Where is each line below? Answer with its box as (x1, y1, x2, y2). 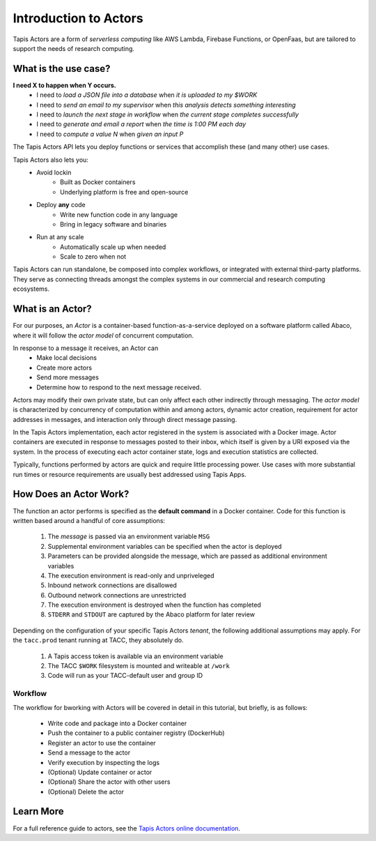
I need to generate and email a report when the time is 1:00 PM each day (36, 120, 246, 128)
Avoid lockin (36, 168, 72, 176)
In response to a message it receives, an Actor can (13, 344, 159, 352)
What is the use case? (13, 63, 111, 75)
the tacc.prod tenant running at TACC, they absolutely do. (13, 636, 184, 644)
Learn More (13, 805, 64, 817)
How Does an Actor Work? (13, 488, 130, 500)
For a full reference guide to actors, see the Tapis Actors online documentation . (13, 824, 240, 833)
